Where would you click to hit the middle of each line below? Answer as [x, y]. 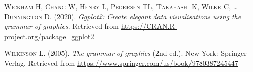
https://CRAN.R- [149, 26]
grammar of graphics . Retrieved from [62, 26]
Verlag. [15, 63]
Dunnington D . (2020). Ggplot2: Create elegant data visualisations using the [123, 16]
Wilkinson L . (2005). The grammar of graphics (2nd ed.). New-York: [111, 53]
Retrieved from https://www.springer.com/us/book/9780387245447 [133, 63]
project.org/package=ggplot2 [49, 36]
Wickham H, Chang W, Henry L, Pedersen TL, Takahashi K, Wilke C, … [121, 6]
